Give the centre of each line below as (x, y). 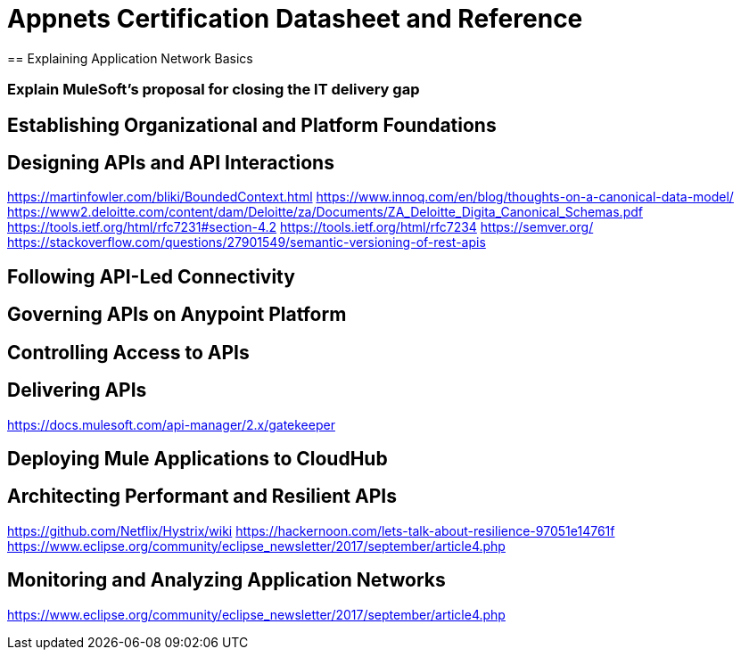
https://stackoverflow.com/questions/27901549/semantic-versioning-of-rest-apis (247, 242)
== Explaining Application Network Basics (130, 58)
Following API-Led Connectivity (151, 276)
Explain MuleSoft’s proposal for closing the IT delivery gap (214, 90)
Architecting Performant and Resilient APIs (202, 497)
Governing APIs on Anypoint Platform (177, 315)
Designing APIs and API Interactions (171, 162)
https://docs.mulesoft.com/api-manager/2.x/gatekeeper (171, 424)
